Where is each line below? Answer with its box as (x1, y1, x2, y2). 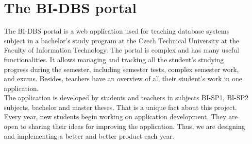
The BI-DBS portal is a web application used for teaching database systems (4, 26, 230, 36)
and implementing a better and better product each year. (4, 130, 174, 141)
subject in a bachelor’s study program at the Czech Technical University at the (4, 35, 239, 45)
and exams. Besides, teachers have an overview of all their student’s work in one (4, 73, 242, 84)
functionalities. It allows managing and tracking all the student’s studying (4, 54, 224, 64)
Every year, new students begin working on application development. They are (4, 111, 238, 122)
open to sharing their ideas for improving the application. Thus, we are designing (4, 121, 245, 131)
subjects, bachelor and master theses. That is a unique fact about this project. (4, 102, 237, 112)
